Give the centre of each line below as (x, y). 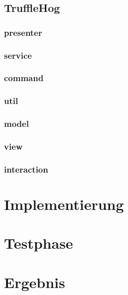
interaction (26, 169)
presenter (23, 32)
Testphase (39, 243)
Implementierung (64, 204)
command (24, 78)
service (18, 55)
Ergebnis (35, 282)
